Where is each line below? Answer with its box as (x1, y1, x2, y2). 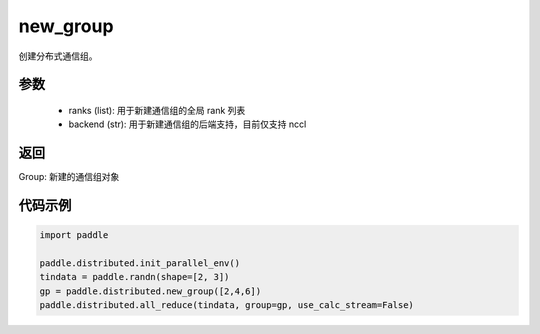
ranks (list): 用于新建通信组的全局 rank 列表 (68, 104, 246, 116)
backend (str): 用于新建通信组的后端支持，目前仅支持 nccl (68, 118, 307, 130)
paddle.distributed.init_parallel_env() (39, 258, 240, 269)
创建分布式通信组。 (18, 50, 98, 62)
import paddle (39, 230, 109, 241)
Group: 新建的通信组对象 (18, 171, 120, 183)
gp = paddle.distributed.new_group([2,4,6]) (39, 285, 262, 297)
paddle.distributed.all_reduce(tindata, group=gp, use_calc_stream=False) (39, 300, 415, 311)
